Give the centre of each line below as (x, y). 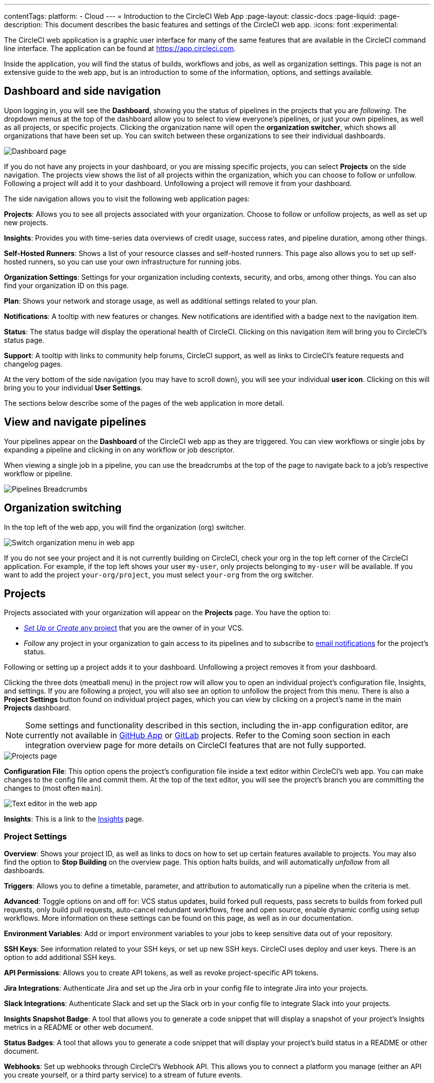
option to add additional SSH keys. (60, 957)
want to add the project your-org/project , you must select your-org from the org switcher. (159, 574)
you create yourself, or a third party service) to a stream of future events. (123, 1075)
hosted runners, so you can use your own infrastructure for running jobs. (123, 261)
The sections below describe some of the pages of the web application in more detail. (144, 403)
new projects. (26, 222)
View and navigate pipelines (75, 422)
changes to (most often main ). (54, 788)
